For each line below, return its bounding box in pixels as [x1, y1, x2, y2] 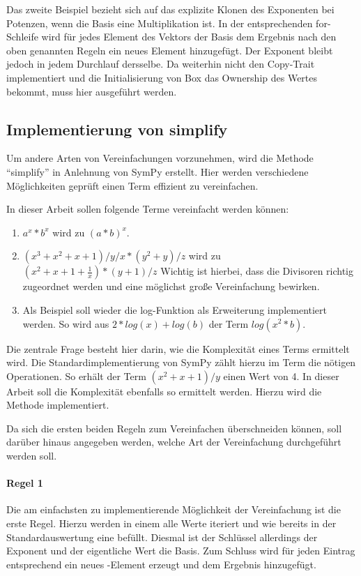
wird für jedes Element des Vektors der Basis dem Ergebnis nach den [41, 29, 337, 44]
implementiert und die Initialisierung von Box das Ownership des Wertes [6, 70, 318, 84]
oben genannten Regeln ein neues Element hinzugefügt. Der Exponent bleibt [6, 43, 333, 57]
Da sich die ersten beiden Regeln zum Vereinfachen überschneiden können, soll [6, 420, 342, 435]
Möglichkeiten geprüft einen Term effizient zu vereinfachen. [6, 178, 259, 192]
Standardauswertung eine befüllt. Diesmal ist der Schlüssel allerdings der [6, 529, 318, 544]
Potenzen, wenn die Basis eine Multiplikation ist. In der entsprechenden [6, 15, 313, 30]
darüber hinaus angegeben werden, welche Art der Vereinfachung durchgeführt [6, 434, 341, 449]
